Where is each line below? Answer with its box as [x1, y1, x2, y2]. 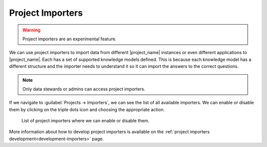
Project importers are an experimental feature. [22, 36, 117, 42]
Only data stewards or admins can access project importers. [22, 86, 145, 92]
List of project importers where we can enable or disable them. [21, 118, 150, 124]
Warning [22, 27, 41, 33]
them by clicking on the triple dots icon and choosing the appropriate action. [9, 106, 165, 113]
